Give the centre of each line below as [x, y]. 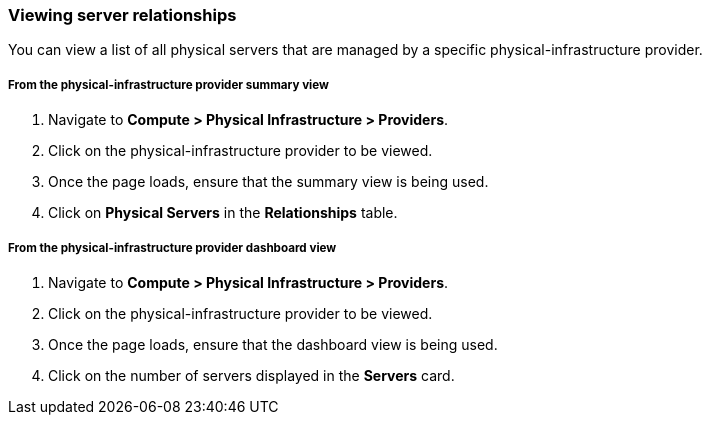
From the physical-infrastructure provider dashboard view [172, 247]
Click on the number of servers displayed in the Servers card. [251, 375]
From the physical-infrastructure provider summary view [168, 84]
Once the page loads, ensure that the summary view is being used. [268, 182]
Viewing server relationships [122, 15]
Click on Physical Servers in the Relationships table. [223, 213]
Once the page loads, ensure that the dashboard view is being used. [273, 344]
